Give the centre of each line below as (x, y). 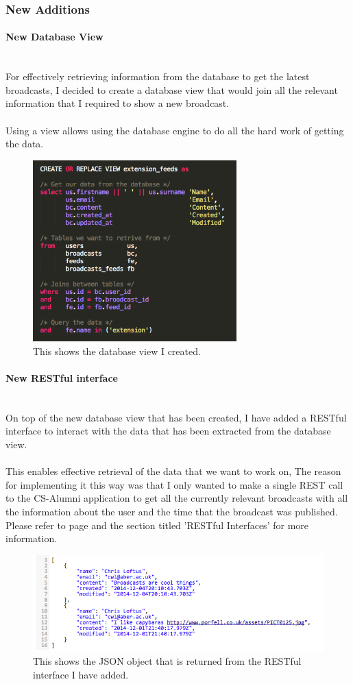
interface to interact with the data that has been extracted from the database (168, 431)
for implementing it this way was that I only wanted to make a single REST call (174, 484)
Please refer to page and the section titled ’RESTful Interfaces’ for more (157, 525)
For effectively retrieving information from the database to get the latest (158, 76)
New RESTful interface (62, 378)
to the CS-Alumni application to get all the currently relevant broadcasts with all (177, 498)
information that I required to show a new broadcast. (118, 103)
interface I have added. (81, 674)
